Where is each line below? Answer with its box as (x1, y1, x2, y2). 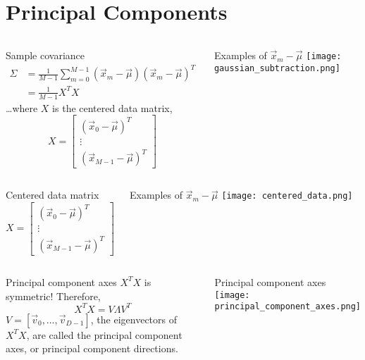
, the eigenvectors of (90, 311, 178, 326)
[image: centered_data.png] (221, 191, 353, 201)
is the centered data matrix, (52, 100, 173, 115)
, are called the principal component (26, 327, 182, 342)
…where (6, 100, 38, 115)
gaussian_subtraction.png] (214, 63, 340, 73)
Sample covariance (6, 48, 85, 63)
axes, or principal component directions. (6, 341, 178, 356)
